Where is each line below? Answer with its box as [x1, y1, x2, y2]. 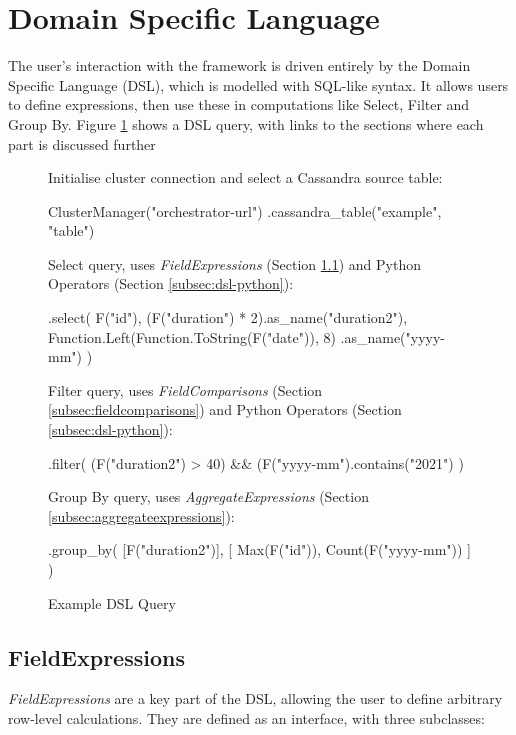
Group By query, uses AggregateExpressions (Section [48, 486, 369, 507]
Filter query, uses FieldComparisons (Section [48, 379, 323, 400]
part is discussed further [8, 133, 156, 154]
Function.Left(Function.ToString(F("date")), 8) [48, 326, 336, 347]
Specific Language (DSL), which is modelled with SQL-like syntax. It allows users [8, 74, 509, 95]
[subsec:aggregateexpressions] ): [48, 505, 235, 526]
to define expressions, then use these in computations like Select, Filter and [8, 94, 470, 115]
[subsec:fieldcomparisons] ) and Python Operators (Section [48, 399, 402, 420]
